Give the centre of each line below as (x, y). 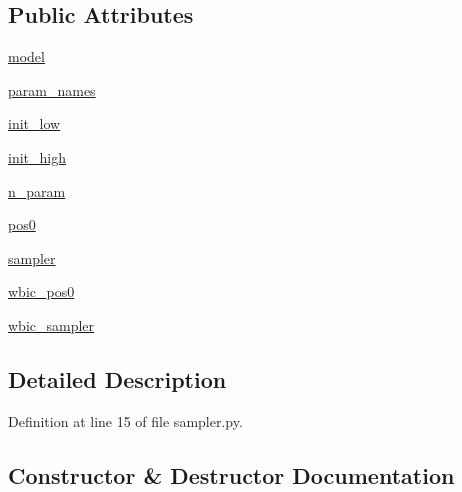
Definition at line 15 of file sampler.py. (125, 420)
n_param (37, 190)
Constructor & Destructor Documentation (231, 474)
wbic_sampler (51, 324)
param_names (52, 89)
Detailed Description (117, 378)
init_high (37, 156)
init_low (34, 123)
